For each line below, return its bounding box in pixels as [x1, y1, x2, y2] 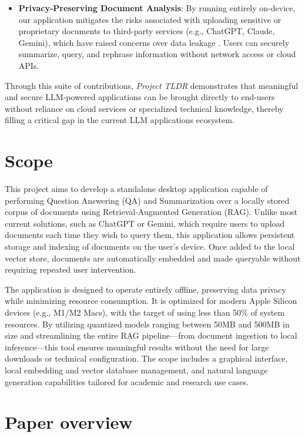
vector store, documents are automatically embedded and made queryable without [5, 251, 301, 264]
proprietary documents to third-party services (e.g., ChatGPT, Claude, [18, 25, 275, 37]
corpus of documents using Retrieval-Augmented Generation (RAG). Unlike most [5, 206, 297, 218]
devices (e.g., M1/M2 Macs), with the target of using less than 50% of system [5, 306, 285, 318]
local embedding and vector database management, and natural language [5, 363, 268, 376]
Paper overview [5, 410, 133, 434]
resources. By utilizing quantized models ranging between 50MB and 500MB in [5, 317, 290, 330]
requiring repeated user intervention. [5, 263, 136, 276]
